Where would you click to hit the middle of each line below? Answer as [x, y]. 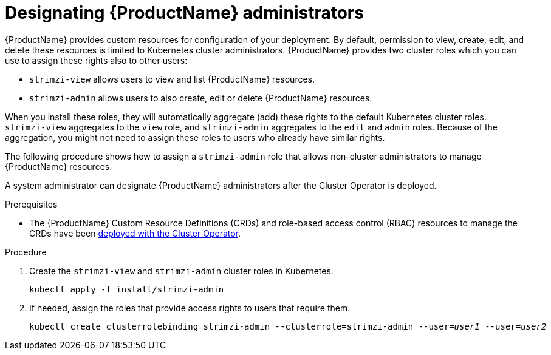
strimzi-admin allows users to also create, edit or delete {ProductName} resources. [201, 98]
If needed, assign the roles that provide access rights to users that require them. [190, 308]
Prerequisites [31, 204]
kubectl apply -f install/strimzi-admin [127, 289]
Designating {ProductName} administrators [184, 13]
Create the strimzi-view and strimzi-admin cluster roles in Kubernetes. [181, 271]
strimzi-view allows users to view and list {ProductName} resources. [172, 79]
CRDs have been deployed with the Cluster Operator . [135, 233]
